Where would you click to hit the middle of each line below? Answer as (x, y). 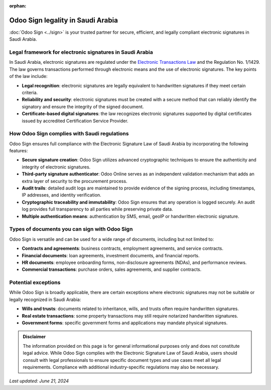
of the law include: (28, 76)
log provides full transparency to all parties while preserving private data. (97, 209)
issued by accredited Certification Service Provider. (75, 121)
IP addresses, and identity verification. (61, 195)
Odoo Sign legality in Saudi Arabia (63, 20)
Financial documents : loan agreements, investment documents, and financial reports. (111, 255)
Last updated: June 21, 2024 (39, 381)
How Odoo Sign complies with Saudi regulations (69, 134)
